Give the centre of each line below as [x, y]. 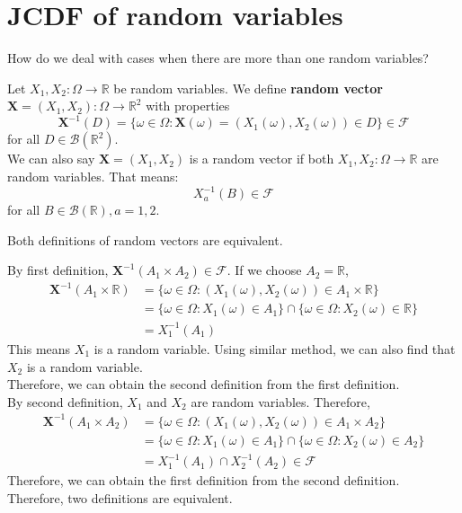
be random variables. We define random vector [248, 88]
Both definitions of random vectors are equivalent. [145, 239]
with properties [188, 106]
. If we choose [264, 270]
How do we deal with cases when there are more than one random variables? [218, 58]
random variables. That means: [93, 176]
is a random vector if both [262, 159]
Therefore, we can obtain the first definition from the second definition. [204, 480]
